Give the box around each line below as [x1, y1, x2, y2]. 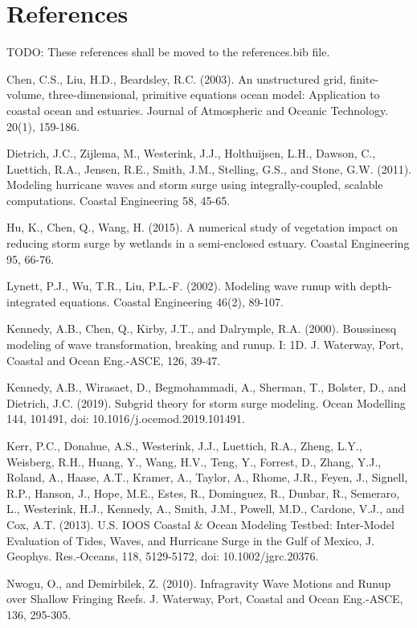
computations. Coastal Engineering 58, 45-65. [6, 191, 231, 208]
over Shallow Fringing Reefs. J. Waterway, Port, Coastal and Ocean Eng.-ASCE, [6, 590, 403, 607]
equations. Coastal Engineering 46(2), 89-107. [59, 293, 284, 310]
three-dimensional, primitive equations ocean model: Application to [48, 86, 380, 103]
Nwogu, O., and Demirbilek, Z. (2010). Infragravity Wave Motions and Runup [6, 574, 391, 591]
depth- [359, 277, 392, 294]
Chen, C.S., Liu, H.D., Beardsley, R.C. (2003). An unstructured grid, [6, 70, 346, 87]
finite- [350, 70, 379, 87]
